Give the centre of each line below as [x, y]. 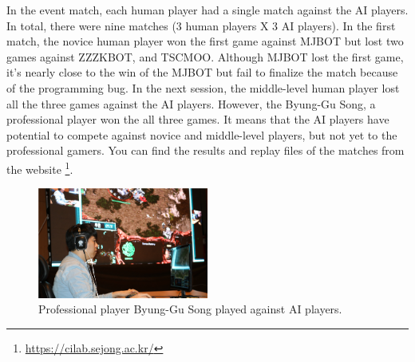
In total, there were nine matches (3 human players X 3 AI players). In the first [201, 25]
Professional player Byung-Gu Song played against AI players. [190, 309]
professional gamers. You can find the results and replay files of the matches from [206, 150]
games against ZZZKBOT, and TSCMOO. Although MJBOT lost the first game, [205, 56]
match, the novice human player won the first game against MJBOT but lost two [205, 41]
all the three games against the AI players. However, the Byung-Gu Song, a [191, 103]
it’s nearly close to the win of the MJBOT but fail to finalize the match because [202, 72]
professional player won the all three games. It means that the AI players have [198, 119]
